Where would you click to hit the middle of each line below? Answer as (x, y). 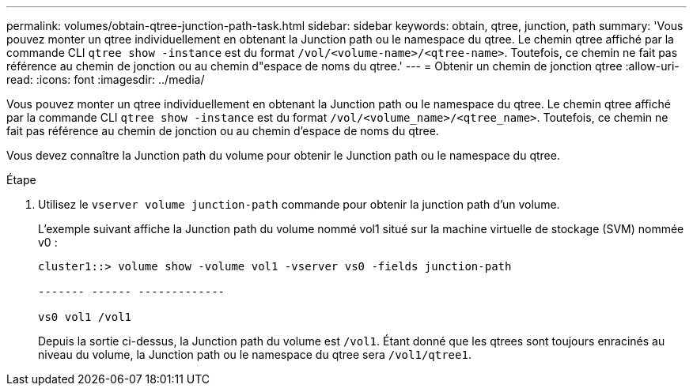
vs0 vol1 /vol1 (85, 317)
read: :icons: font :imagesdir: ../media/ (106, 79)
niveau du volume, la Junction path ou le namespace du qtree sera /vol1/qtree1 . (255, 354)
